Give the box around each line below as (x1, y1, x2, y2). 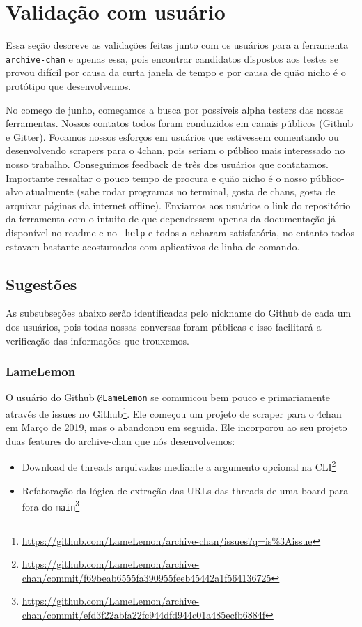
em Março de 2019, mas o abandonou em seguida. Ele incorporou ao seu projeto (6, 420, 347, 435)
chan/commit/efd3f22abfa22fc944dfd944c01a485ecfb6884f (22, 607, 266, 621)
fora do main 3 (22, 497, 80, 513)
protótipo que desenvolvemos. (6, 78, 132, 93)
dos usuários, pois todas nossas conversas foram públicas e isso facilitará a (6, 319, 322, 333)
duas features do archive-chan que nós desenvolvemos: (6, 433, 235, 448)
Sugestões (6, 273, 77, 294)
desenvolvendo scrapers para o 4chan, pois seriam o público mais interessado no (6, 143, 345, 158)
